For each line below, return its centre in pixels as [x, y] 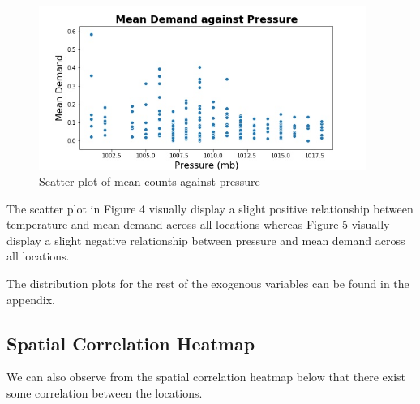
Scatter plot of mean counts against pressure [150, 181]
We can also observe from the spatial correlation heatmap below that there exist [206, 377]
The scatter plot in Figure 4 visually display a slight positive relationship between [210, 208]
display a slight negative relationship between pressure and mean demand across [206, 240]
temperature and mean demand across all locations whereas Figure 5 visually [198, 224]
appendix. [31, 299]
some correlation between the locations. [105, 392]
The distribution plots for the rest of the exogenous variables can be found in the [208, 283]
